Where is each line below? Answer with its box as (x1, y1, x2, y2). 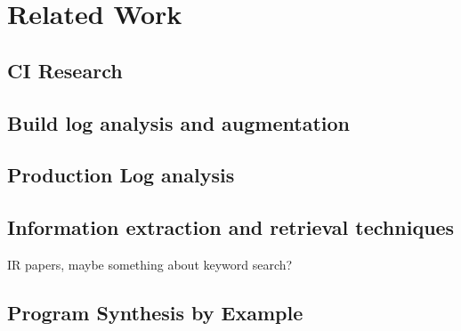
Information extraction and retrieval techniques (7, 214, 455, 241)
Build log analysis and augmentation (7, 109, 350, 136)
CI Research (7, 56, 123, 84)
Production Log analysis (7, 161, 235, 189)
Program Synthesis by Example (7, 298, 303, 326)
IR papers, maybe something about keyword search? (7, 254, 293, 273)
